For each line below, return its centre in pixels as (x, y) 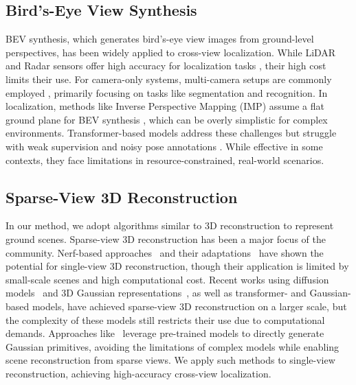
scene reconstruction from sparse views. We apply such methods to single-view (170, 360)
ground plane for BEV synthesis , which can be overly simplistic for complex (167, 119)
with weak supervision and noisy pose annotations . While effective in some (164, 146)
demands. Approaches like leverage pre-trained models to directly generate (165, 333)
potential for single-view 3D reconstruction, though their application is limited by (177, 266)
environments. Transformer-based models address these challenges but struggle (171, 133)
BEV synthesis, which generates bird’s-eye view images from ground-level (160, 39)
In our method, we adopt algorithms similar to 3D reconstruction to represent (170, 225)
